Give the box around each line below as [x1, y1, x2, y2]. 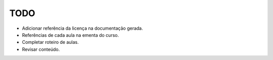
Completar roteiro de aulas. [22, 39, 79, 45]
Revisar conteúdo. [22, 46, 60, 52]
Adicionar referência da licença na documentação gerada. [22, 25, 144, 31]
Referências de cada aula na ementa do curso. [22, 32, 119, 38]
